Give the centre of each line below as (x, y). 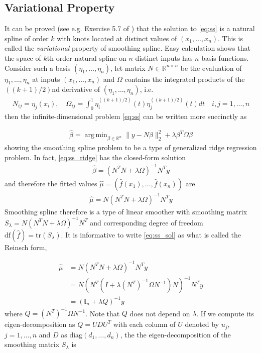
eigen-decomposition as (40, 324)
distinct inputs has (164, 57)
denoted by (202, 324)
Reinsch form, (26, 247)
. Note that (103, 313)
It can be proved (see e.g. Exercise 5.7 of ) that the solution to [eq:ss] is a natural (130, 28)
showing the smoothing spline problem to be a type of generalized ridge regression (131, 147)
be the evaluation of (211, 68)
